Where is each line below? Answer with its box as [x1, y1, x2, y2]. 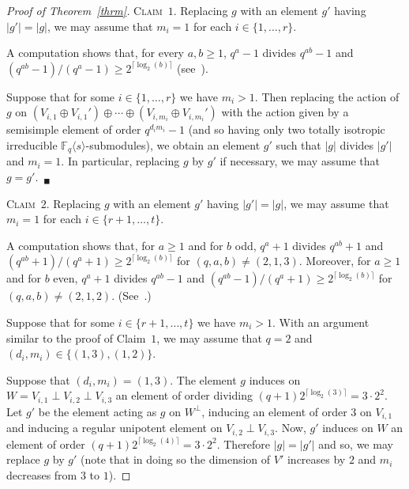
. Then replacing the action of [254, 88, 400, 104]
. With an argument [272, 313, 370, 330]
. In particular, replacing [61, 153, 180, 169]
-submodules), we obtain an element [85, 136, 261, 153]
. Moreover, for [298, 252, 371, 269]
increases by [287, 451, 346, 468]
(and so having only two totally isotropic [188, 121, 385, 138]
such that [276, 136, 321, 153]
